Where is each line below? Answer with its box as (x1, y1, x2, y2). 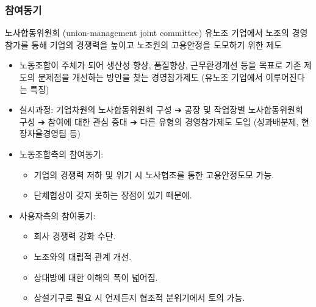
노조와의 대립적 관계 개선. (34, 250, 132, 262)
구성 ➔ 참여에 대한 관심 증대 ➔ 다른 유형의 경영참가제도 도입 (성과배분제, (19, 115, 299, 128)
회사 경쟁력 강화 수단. (34, 229, 116, 242)
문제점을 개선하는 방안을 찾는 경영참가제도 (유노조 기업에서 (38, 71, 263, 83)
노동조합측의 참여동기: (19, 147, 104, 160)
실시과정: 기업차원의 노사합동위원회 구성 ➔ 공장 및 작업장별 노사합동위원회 (19, 103, 303, 116)
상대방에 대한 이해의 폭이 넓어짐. (34, 270, 158, 283)
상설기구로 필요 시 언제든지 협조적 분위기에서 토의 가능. (34, 291, 245, 304)
